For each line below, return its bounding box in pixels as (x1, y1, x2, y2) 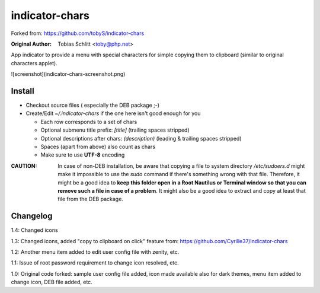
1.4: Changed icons (11, 227, 59, 234)
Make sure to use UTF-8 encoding (40, 151, 125, 158)
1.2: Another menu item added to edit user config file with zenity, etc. (11, 249, 180, 255)
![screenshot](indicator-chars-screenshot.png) (11, 71, 126, 78)
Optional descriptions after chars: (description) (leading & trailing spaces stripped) (40, 135, 242, 142)
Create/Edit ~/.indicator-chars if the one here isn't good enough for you (25, 110, 201, 117)
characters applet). (11, 59, 57, 66)
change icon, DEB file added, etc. (11, 279, 93, 286)
